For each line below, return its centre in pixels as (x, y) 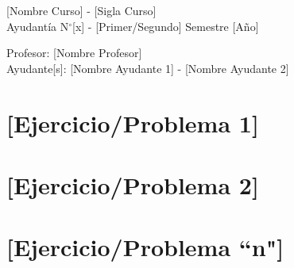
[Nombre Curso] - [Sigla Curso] (81, 10)
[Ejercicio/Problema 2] (133, 184)
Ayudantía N (38, 26)
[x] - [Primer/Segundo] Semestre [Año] (166, 26)
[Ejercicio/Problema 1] (133, 123)
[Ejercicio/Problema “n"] (145, 247)
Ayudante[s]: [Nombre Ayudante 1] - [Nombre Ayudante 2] (148, 68)
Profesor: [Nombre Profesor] (74, 53)
